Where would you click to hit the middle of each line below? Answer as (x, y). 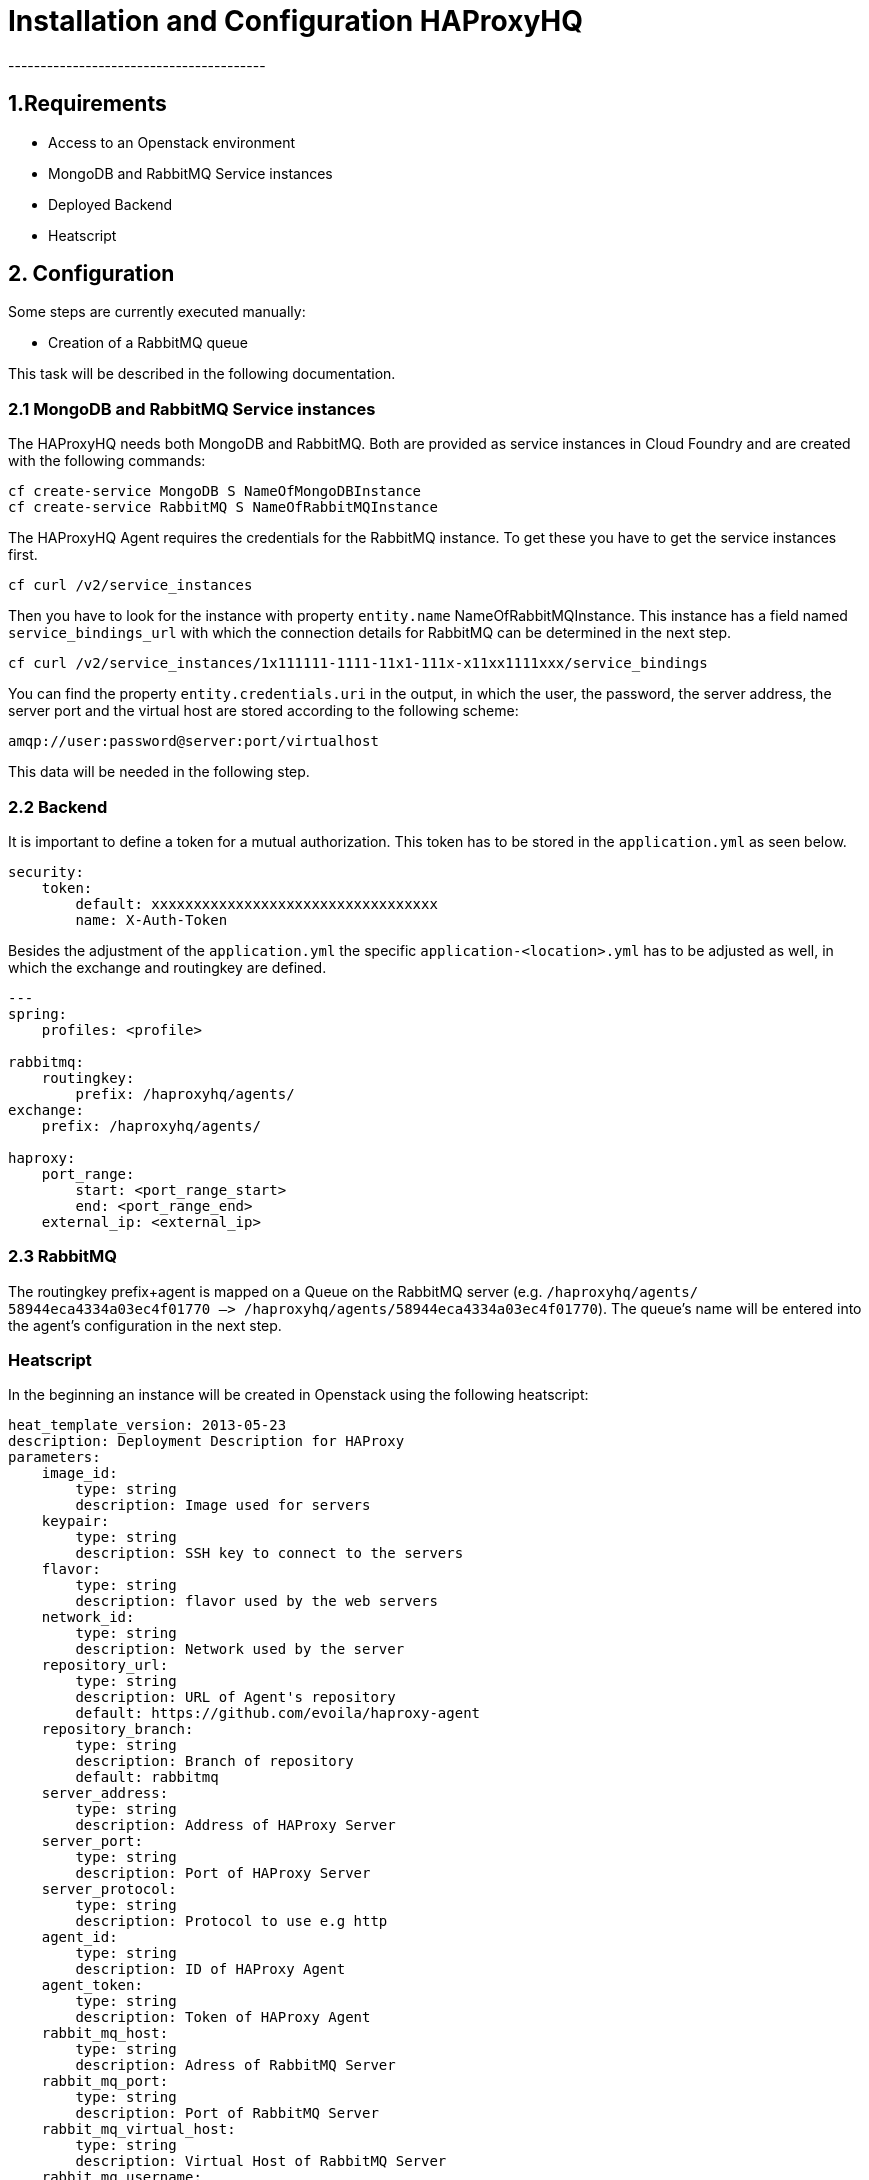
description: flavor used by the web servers (256, 1601)
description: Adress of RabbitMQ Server (235, 2065)
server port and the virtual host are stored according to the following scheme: (263, 711)
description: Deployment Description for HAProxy (206, 1441)
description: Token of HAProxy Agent (223, 2017)
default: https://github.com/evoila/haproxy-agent (278, 1713)
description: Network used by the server (240, 1649)
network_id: (88, 1617)
